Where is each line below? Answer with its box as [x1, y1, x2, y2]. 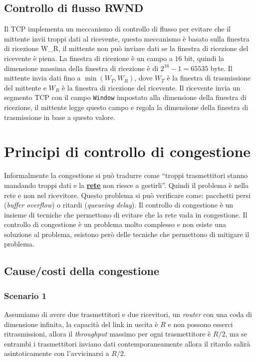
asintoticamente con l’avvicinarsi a [4, 348, 109, 358]
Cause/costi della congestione [4, 263, 159, 278]
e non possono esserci [168, 318, 233, 329]
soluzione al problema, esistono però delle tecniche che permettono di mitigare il [4, 228, 250, 239]
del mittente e [4, 82, 47, 92]
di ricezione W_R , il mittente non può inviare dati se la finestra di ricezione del [4, 43, 249, 53]
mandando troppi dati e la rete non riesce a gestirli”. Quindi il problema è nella [4, 179, 249, 190]
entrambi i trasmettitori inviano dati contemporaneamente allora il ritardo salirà [4, 338, 251, 348]
